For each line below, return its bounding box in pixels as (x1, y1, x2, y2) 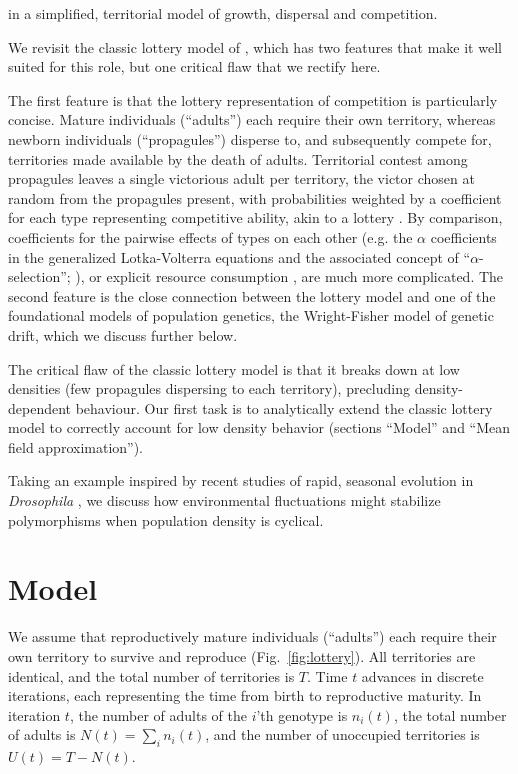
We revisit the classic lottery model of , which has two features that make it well (8, 36, 502, 57)
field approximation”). (8, 436, 144, 457)
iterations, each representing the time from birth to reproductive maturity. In (8, 685, 482, 706)
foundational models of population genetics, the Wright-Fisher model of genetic (8, 305, 494, 326)
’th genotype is (256, 704, 348, 725)
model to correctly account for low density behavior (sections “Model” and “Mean (8, 417, 511, 438)
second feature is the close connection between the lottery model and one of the (8, 285, 496, 306)
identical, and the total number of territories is (8, 665, 295, 686)
